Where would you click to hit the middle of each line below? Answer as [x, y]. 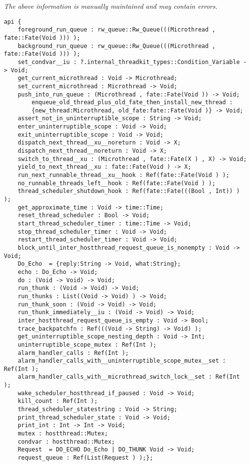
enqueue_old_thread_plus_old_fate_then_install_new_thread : [132, 103]
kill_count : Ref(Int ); [58, 401]
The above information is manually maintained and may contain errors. [111, 6]
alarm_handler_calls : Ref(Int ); [73, 353]
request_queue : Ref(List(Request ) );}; [85, 458]
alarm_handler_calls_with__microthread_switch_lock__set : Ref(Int [129, 377]
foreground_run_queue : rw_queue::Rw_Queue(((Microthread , [117, 30]
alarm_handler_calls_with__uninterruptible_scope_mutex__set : [122, 361]
